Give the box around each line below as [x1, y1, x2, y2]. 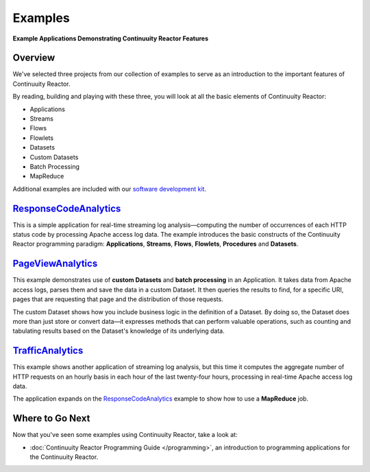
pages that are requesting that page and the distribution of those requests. [12, 295, 224, 303]
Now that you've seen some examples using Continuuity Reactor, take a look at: [12, 431, 238, 439]
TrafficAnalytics [12, 345, 84, 357]
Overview [12, 52, 56, 64]
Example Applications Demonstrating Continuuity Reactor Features [12, 34, 209, 43]
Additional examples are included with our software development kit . [12, 185, 207, 193]
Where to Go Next [12, 412, 90, 425]
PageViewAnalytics [12, 258, 98, 270]
